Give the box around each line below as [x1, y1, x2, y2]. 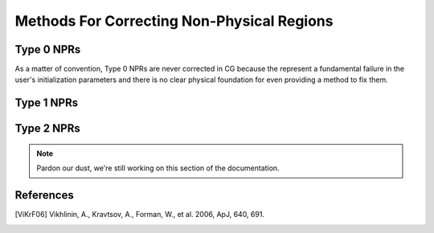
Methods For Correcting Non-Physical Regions [14, 12, 334, 30]
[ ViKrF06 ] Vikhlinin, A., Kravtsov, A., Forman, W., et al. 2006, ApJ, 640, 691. [14, 210, 265, 219]
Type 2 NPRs [14, 121, 80, 136]
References [14, 189, 74, 202]
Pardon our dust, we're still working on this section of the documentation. [36, 163, 280, 173]
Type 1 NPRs [14, 96, 79, 110]
